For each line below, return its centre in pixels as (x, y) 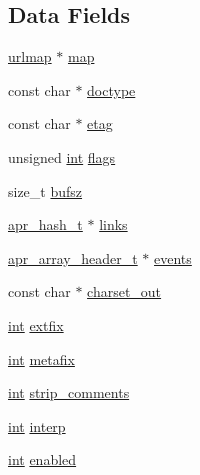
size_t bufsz (45, 190)
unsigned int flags (62, 156)
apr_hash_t (45, 224)
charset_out (124, 291)
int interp (37, 425)
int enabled (42, 459)
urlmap (30, 56)
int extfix (36, 324)
